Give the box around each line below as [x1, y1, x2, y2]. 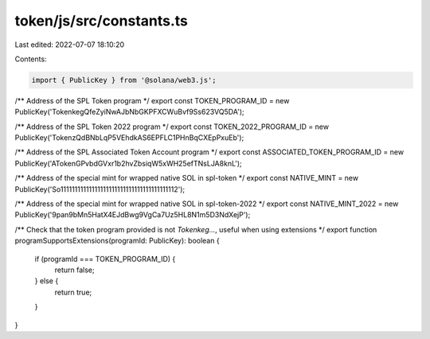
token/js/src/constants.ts [14, 12, 189, 29]
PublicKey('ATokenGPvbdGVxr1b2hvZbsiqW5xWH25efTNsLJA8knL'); [14, 158, 242, 168]
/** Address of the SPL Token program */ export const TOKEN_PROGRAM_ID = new [14, 95, 290, 105]
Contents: [14, 54, 47, 64]
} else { [34, 276, 59, 286]
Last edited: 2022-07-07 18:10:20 [14, 40, 125, 49]
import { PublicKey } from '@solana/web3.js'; [31, 76, 217, 84]
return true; [54, 287, 92, 297]
